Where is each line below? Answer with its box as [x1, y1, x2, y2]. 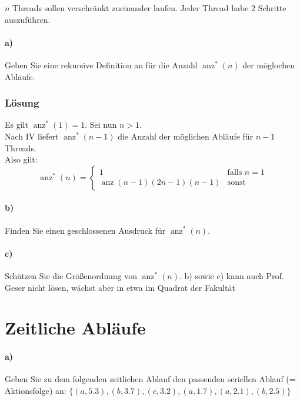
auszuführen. [5, 13, 51, 25]
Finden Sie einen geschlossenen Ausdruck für [5, 224, 166, 236]
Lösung [5, 95, 39, 110]
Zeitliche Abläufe [5, 316, 146, 340]
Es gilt [5, 118, 28, 131]
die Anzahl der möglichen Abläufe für [118, 130, 254, 142]
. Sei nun [85, 118, 117, 131]
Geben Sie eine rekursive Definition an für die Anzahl [5, 58, 198, 71]
